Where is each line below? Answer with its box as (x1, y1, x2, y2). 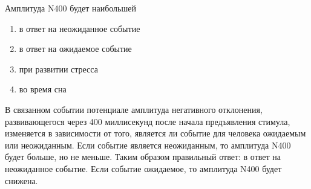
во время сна (19, 83, 67, 95)
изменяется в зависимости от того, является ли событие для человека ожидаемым (5, 127, 306, 139)
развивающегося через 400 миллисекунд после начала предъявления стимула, (5, 115, 290, 127)
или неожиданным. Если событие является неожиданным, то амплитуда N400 (5, 138, 291, 151)
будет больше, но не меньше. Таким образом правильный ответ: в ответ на (5, 150, 281, 163)
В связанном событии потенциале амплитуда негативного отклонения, (5, 103, 263, 115)
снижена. (5, 174, 38, 187)
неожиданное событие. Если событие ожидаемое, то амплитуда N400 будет (5, 162, 282, 175)
